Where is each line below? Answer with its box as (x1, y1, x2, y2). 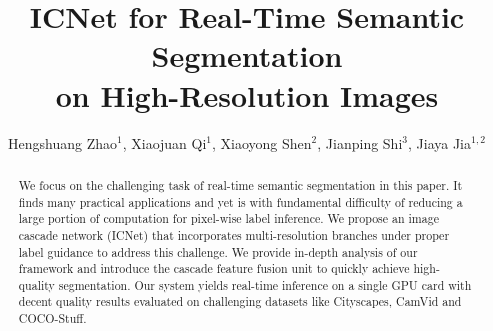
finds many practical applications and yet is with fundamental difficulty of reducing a (18, 193, 463, 210)
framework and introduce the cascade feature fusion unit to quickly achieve (18, 260, 410, 277)
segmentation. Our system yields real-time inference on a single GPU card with (58, 276, 472, 293)
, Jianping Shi (317, 132, 403, 153)
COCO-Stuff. (18, 310, 87, 327)
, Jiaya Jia (407, 132, 471, 153)
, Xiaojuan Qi (122, 132, 207, 153)
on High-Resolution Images (55, 74, 439, 115)
